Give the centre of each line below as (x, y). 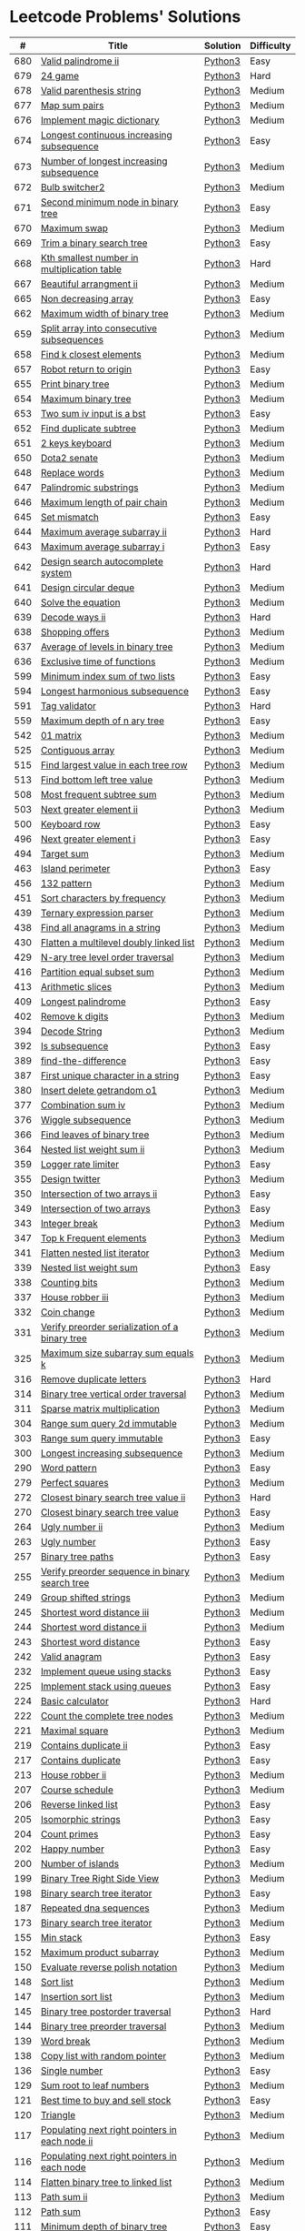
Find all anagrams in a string (100, 927)
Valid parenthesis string (91, 90)
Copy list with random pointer (103, 2055)
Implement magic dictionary (100, 120)
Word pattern (69, 1468)
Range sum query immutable (102, 1438)
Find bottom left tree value (97, 780)
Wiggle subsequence (86, 1119)
